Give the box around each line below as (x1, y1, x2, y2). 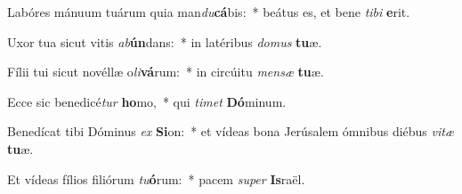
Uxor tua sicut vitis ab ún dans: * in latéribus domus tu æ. (7, 32, 322, 51)
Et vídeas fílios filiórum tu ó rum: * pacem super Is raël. (7, 169, 305, 188)
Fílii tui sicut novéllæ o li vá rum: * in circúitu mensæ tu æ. (7, 62, 324, 81)
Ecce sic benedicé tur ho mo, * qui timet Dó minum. (7, 92, 287, 110)
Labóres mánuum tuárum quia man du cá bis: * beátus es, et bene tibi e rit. (7, 3, 410, 20)
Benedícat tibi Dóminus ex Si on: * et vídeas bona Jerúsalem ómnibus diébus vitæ (7, 122, 454, 141)
